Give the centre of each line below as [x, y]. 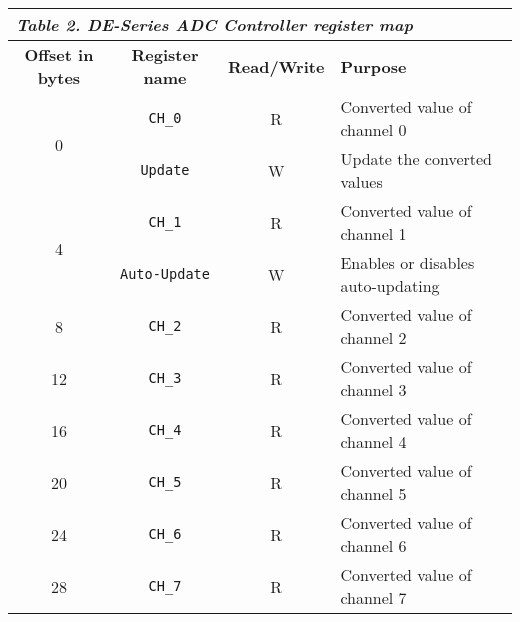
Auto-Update [164, 274]
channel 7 [373, 597]
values [361, 181]
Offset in [59, 54]
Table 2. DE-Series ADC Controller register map [214, 24]
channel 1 [373, 233]
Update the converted [416, 158]
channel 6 [373, 545]
